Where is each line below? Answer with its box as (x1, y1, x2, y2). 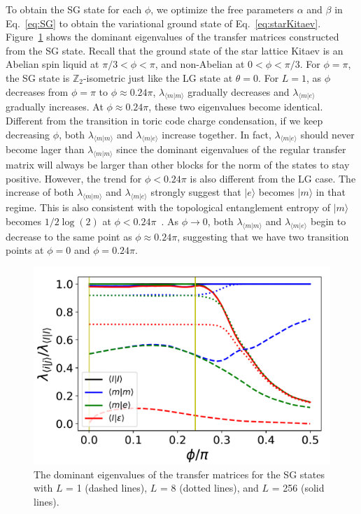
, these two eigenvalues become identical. (148, 99, 323, 114)
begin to (311, 213, 346, 228)
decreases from (6, 84, 69, 99)
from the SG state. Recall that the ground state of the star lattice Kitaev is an (6, 43, 344, 57)
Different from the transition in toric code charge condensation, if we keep (6, 113, 323, 127)
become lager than (6, 142, 85, 157)
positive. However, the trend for (6, 171, 142, 185)
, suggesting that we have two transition (177, 229, 349, 243)
